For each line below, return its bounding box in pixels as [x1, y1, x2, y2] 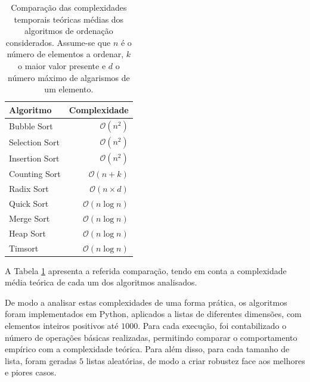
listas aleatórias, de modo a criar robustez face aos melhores [86, 354, 305, 367]
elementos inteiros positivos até [5, 319, 119, 332]
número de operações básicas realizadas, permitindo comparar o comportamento [5, 331, 297, 343]
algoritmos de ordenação [24, 24, 113, 37]
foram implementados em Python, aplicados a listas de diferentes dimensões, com [5, 308, 302, 320]
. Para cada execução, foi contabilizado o [138, 319, 287, 332]
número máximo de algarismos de [7, 71, 130, 83]
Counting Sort [9, 167, 61, 180]
